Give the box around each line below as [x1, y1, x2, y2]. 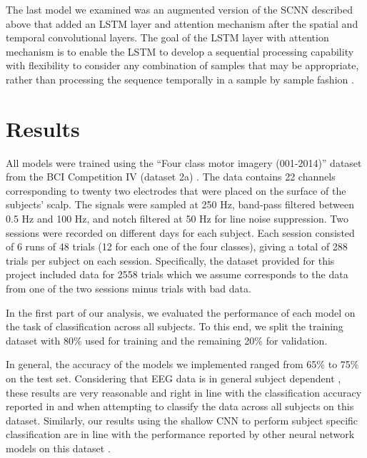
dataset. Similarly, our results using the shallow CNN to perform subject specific [6, 412, 358, 427]
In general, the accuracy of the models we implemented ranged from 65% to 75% [6, 357, 359, 372]
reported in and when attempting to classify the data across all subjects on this [6, 399, 354, 414]
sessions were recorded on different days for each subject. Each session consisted [6, 225, 355, 240]
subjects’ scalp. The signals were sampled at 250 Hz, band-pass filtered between [6, 197, 354, 212]
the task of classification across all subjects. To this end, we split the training [6, 319, 343, 334]
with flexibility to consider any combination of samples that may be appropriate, [6, 58, 359, 73]
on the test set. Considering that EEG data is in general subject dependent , [6, 371, 341, 385]
